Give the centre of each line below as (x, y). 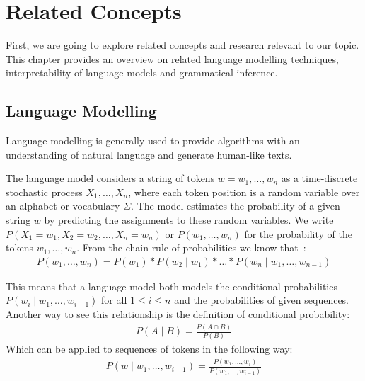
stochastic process (44, 192)
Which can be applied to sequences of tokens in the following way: (149, 349)
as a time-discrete (319, 178)
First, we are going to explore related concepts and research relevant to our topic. (182, 45)
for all (114, 300)
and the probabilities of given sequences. (262, 300)
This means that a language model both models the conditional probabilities (172, 286)
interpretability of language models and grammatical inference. (142, 73)
